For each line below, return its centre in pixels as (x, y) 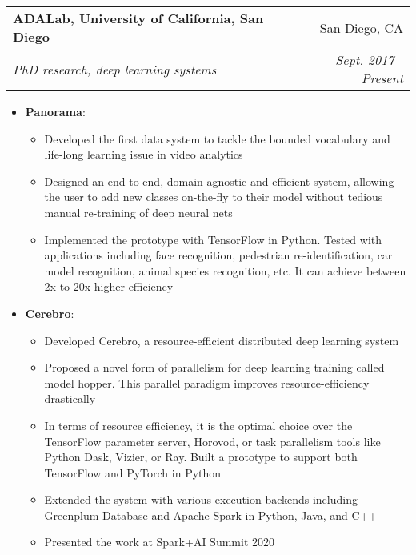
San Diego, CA (361, 27)
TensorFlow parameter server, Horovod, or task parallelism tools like (212, 441)
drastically (70, 398)
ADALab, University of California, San (138, 18)
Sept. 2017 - (369, 60)
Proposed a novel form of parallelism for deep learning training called (214, 367)
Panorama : (55, 111)
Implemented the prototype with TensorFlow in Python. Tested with (213, 239)
